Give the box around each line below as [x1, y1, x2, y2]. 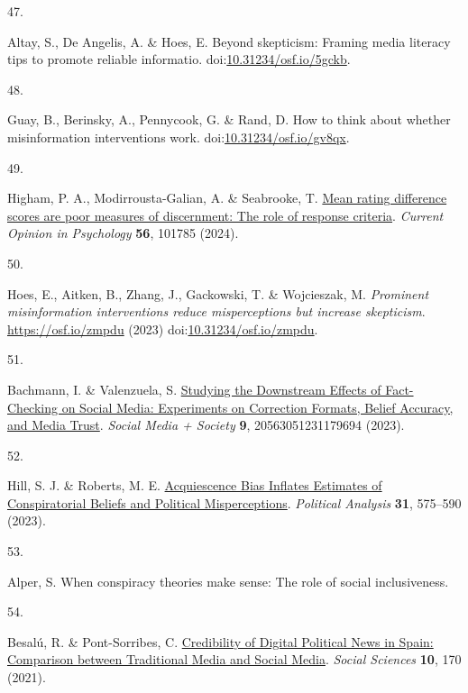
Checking [7, 397, 58, 416]
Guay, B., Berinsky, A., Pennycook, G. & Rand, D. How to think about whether [7, 110, 451, 129]
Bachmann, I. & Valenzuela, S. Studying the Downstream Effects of [7, 379, 381, 398]
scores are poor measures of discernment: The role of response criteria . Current [7, 205, 444, 224]
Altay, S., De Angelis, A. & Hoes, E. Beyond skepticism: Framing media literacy [7, 32, 451, 50]
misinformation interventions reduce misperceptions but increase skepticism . [7, 302, 426, 321]
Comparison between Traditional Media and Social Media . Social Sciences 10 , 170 [7, 650, 462, 669]
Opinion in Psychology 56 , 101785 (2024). [7, 223, 239, 242]
